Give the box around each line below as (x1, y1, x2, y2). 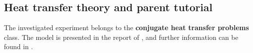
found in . (4, 41, 33, 52)
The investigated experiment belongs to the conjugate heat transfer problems (4, 22, 249, 33)
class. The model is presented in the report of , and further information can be (4, 32, 238, 42)
